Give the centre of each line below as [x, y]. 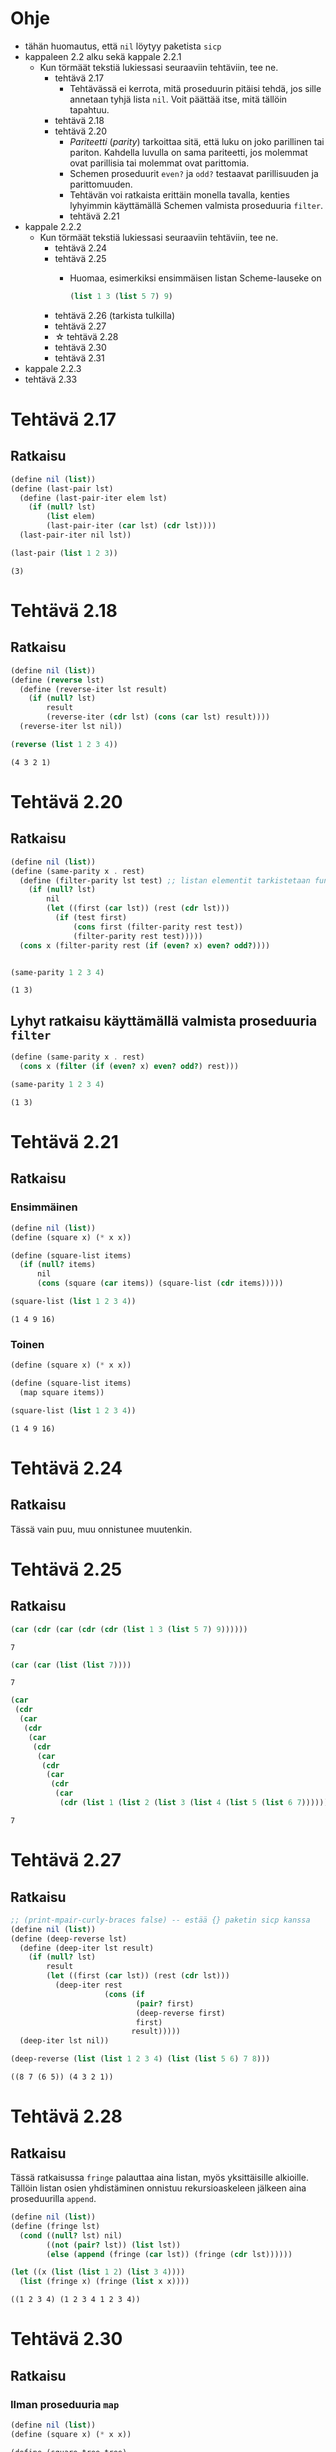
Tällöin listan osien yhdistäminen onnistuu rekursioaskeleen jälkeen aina [158, 2188]
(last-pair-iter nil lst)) [75, 535]
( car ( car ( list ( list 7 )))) [71, 1665]
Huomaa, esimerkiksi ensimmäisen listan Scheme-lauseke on [195, 278]
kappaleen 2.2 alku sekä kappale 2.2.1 [103, 56]
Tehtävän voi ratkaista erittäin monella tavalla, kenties [179, 194]
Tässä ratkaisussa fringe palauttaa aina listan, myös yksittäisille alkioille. [159, 2178]
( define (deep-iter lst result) [87, 1948]
